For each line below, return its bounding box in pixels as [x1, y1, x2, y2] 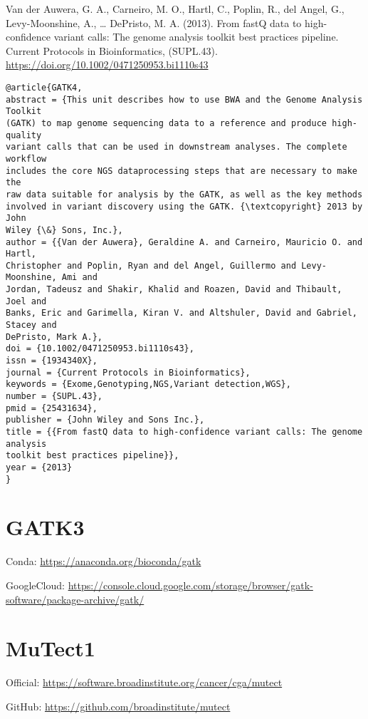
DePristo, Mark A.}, [6, 331, 103, 342]
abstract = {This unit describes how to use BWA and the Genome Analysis [6, 94, 363, 105]
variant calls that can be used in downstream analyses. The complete [6, 142, 347, 152]
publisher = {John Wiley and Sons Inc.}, [6, 415, 205, 425]
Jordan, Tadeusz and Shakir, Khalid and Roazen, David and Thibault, [6, 284, 342, 295]
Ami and [61, 272, 98, 283]
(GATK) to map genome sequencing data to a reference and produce [6, 118, 327, 128]
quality [6, 130, 42, 140]
